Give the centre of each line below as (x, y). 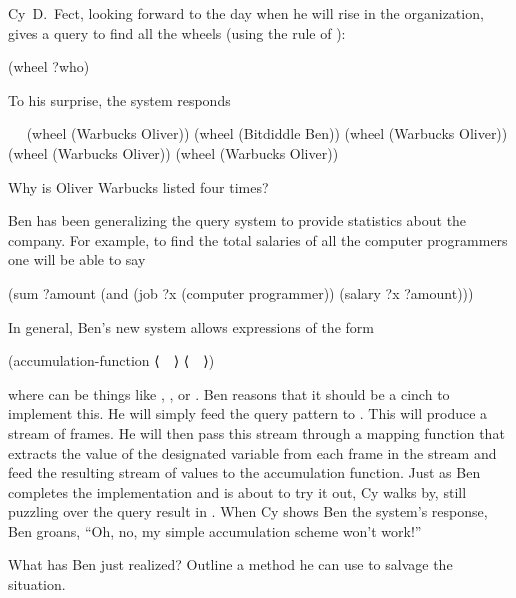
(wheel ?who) (49, 66)
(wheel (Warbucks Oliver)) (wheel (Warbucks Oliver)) (173, 152)
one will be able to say (77, 259)
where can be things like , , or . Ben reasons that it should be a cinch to (229, 393)
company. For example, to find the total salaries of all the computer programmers (258, 239)
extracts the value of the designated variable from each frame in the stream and (252, 452)
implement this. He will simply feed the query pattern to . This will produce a (248, 413)
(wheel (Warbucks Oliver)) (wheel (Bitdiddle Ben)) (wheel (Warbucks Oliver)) (267, 133)
